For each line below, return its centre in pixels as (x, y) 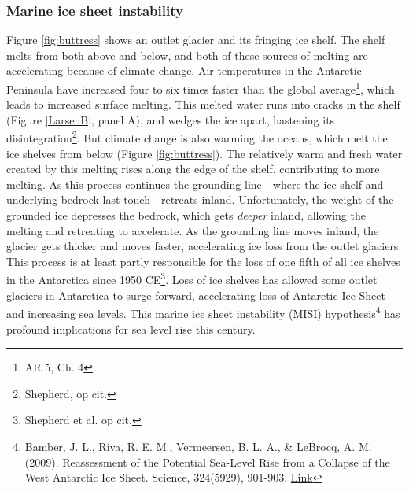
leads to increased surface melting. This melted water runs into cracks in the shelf (203, 104)
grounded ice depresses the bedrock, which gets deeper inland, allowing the (186, 215)
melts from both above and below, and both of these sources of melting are (187, 55)
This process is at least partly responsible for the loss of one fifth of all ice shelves (203, 261)
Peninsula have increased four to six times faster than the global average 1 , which (201, 88)
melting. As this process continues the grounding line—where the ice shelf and (195, 184)
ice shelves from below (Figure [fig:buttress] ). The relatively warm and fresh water (204, 153)
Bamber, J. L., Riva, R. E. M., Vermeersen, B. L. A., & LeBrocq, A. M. (198, 446)
